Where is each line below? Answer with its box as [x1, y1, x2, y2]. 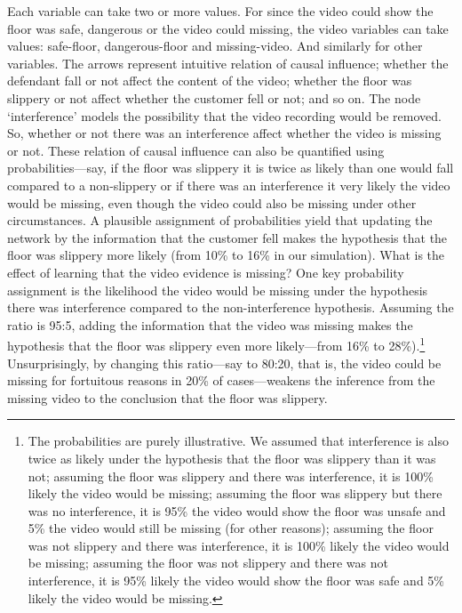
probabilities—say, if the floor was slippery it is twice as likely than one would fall [7, 158, 454, 177]
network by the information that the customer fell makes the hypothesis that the [7, 228, 448, 246]
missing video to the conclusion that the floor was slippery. [7, 388, 328, 407]
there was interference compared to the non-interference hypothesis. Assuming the [7, 298, 454, 317]
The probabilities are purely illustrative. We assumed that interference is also [28, 432, 449, 450]
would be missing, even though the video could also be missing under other [7, 193, 417, 212]
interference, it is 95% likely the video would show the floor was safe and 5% [28, 571, 445, 590]
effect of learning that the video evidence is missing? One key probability [7, 262, 404, 281]
